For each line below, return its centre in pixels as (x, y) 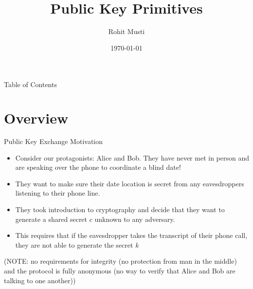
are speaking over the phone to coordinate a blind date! (98, 167)
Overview (36, 118)
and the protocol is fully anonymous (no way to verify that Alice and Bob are (120, 270)
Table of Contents (30, 84)
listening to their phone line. (58, 193)
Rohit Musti (126, 31)
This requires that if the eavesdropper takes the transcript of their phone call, (131, 235)
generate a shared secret (51, 219)
